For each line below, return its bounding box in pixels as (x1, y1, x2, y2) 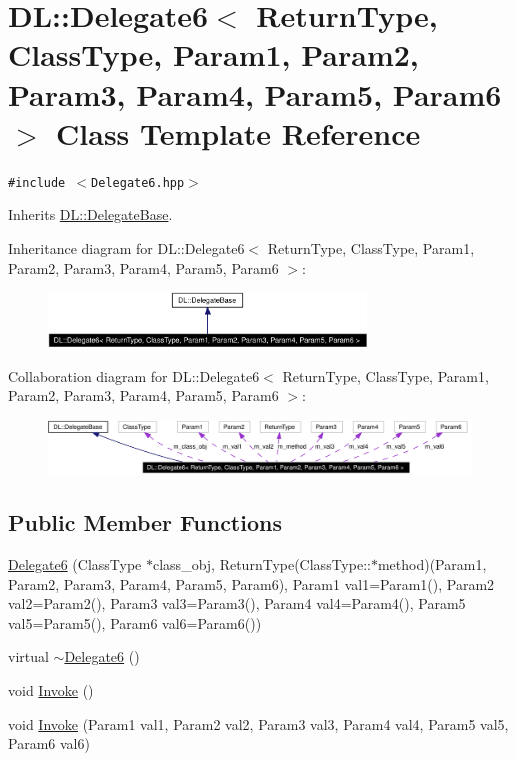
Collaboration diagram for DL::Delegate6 (8, 365, 260, 386)
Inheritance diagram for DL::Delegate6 (8, 237, 245, 258)
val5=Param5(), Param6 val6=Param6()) (8, 612, 262, 633)
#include (8, 175, 66, 190)
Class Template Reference (56, 112, 421, 153)
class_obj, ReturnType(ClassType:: (153, 554, 371, 575)
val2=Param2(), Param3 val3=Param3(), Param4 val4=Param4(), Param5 (8, 593, 466, 614)
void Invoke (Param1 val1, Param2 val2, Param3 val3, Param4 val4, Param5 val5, (8, 713, 509, 734)
